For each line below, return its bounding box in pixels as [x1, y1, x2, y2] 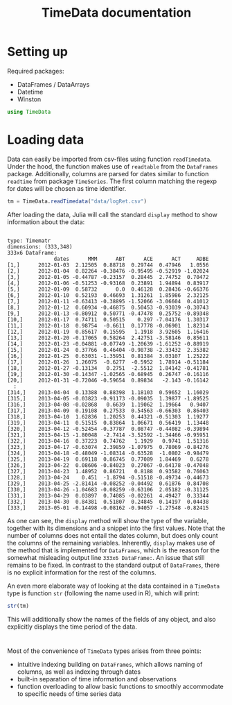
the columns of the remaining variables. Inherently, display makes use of [7, 538, 215, 547]
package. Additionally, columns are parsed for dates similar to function [7, 169, 209, 178]
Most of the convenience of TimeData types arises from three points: [7, 647, 202, 655]
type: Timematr [7, 237, 51, 244]
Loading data [7, 132, 84, 147]
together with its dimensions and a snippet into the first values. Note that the [7, 524, 226, 532]
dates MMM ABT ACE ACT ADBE [53, 255, 209, 262]
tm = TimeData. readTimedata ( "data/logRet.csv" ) [7, 198, 148, 205]
